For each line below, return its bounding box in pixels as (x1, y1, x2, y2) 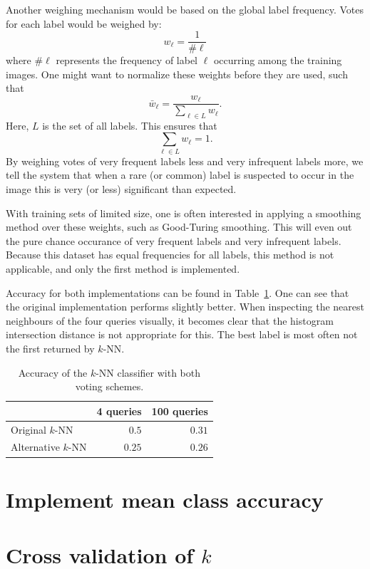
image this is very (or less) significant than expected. (6, 182, 237, 196)
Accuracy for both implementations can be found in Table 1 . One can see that (6, 285, 349, 300)
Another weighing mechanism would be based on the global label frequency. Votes (6, 2, 364, 16)
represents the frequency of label (56, 53, 198, 68)
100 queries (151, 403, 208, 418)
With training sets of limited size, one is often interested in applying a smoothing (6, 205, 361, 220)
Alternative (11, 439, 60, 454)
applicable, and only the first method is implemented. (6, 261, 240, 276)
